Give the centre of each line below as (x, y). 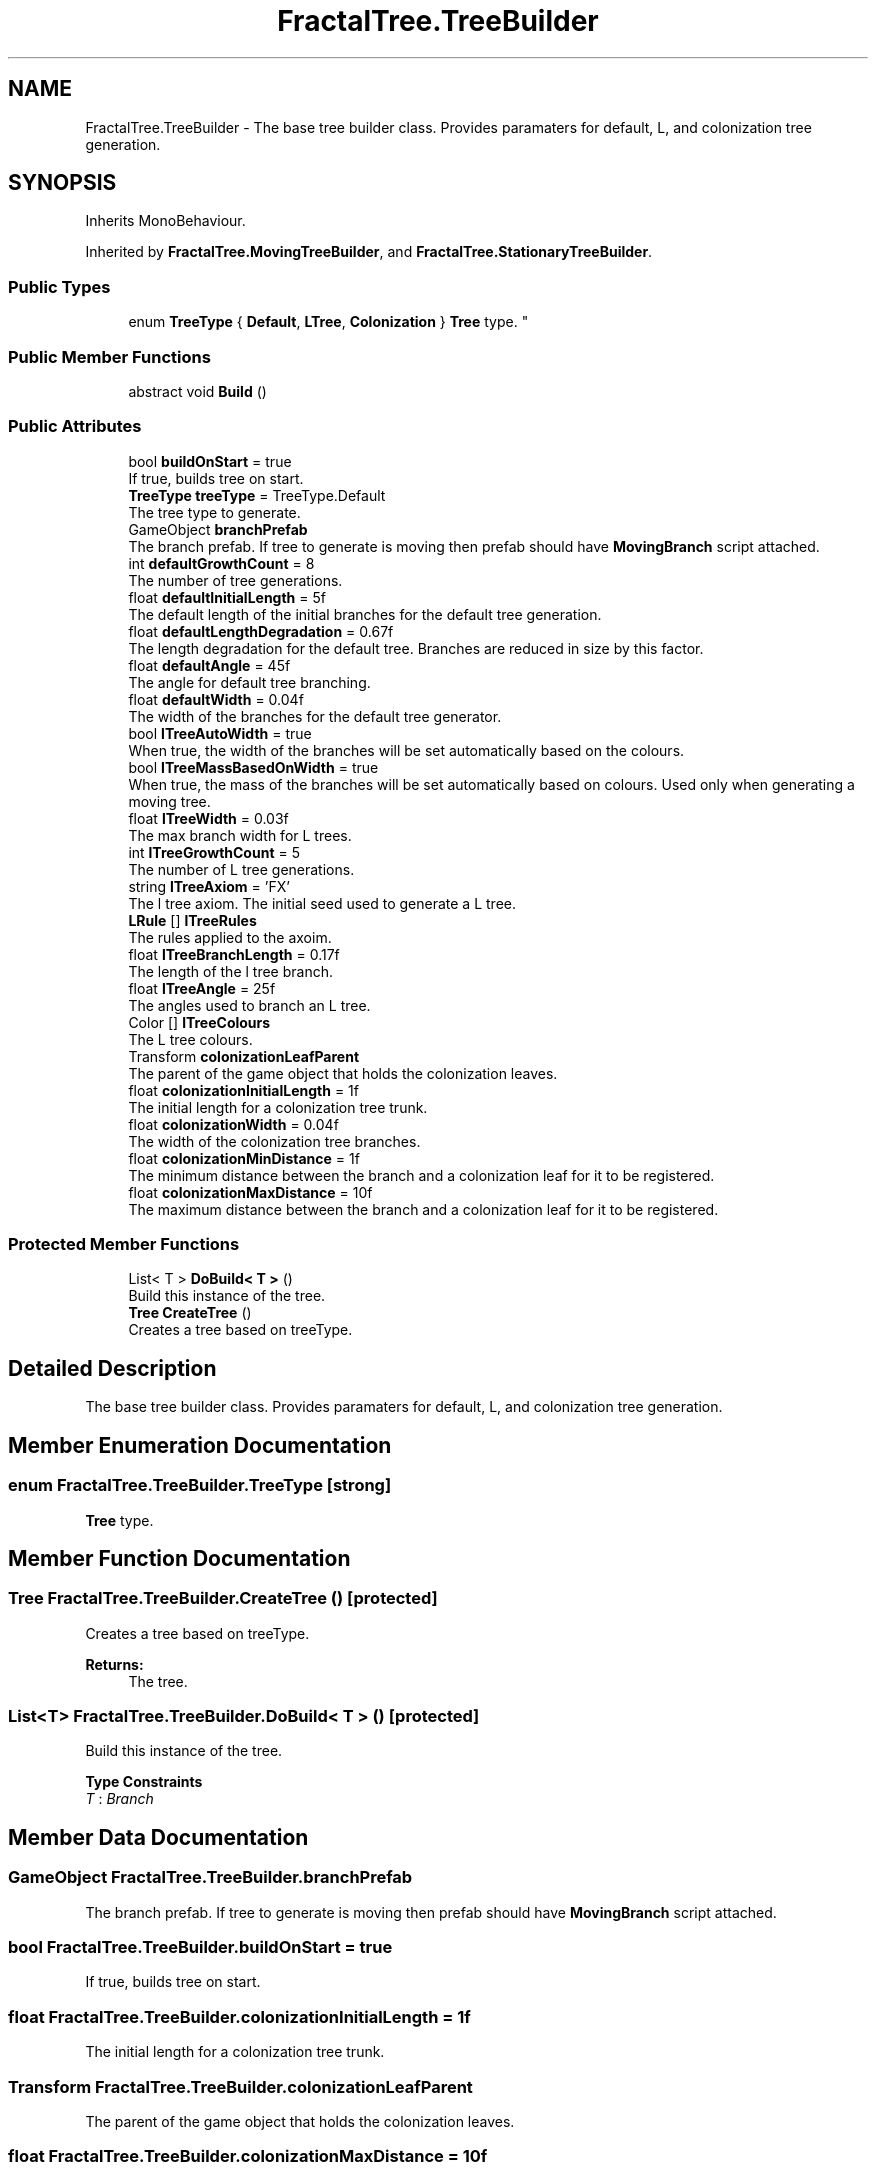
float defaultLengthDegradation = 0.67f (261, 631)
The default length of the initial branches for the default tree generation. (365, 614)
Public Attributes (75, 426)
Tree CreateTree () (190, 1313)
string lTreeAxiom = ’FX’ (209, 886)
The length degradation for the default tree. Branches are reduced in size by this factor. (416, 648)
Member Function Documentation (179, 1558)
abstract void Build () (197, 391)
